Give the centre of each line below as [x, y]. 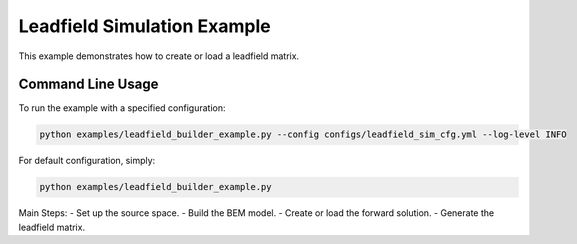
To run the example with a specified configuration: [122, 108]
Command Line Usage [88, 84]
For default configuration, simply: [87, 161]
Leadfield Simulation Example [144, 26]
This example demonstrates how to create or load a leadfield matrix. [159, 56]
